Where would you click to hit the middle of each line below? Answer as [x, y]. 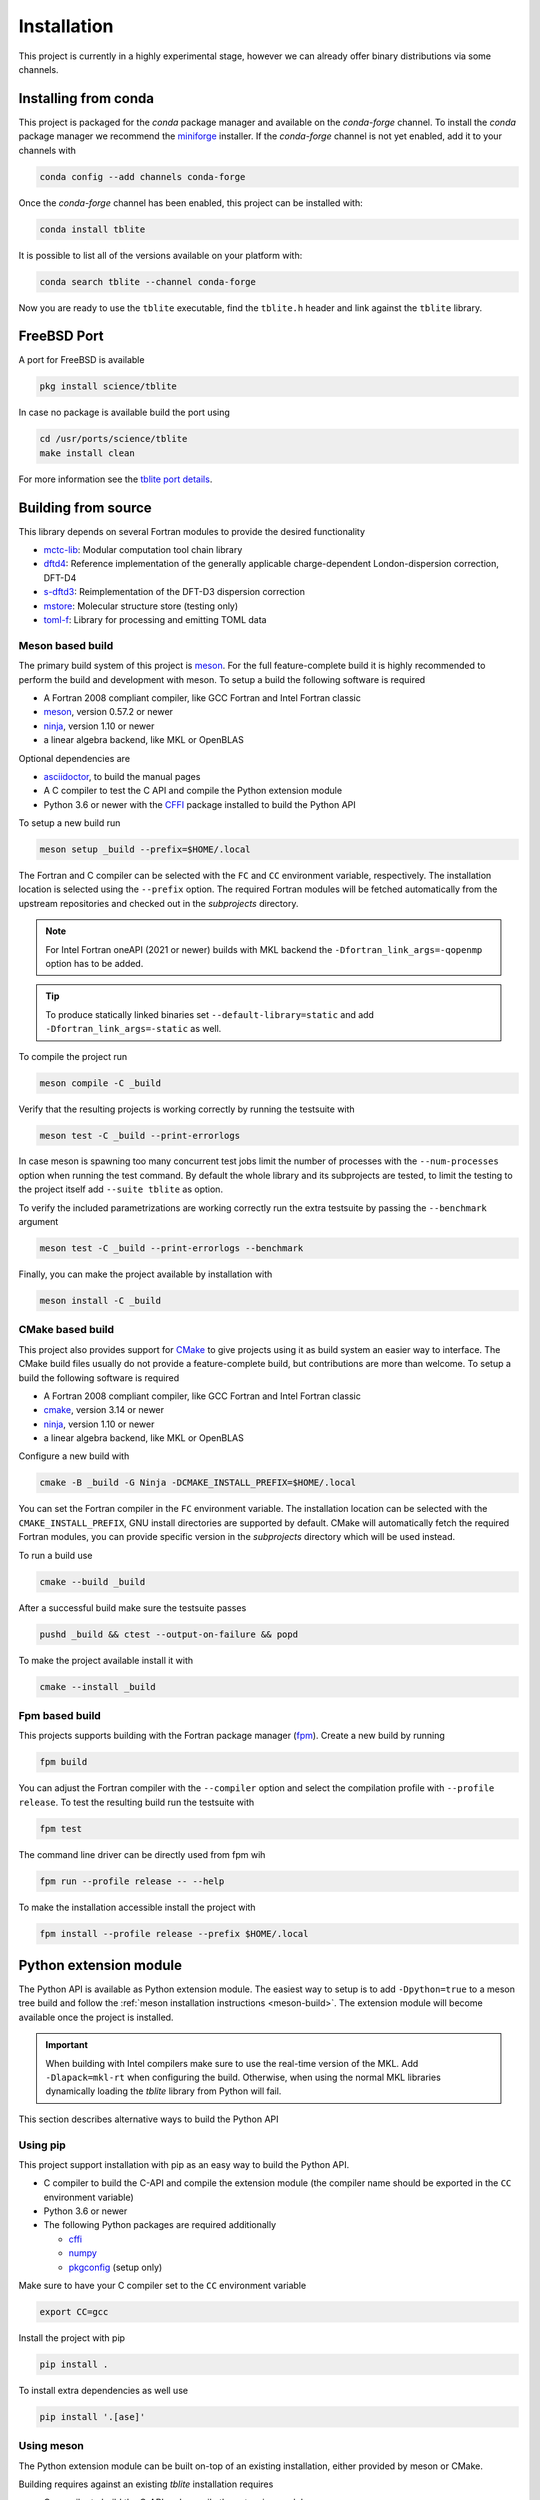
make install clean [87, 453]
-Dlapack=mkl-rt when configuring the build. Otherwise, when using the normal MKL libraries [243, 2077]
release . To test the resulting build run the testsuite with [136, 1802]
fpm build [63, 1762]
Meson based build [66, 645]
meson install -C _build [100, 1300]
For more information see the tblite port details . [115, 479]
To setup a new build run [69, 823]
